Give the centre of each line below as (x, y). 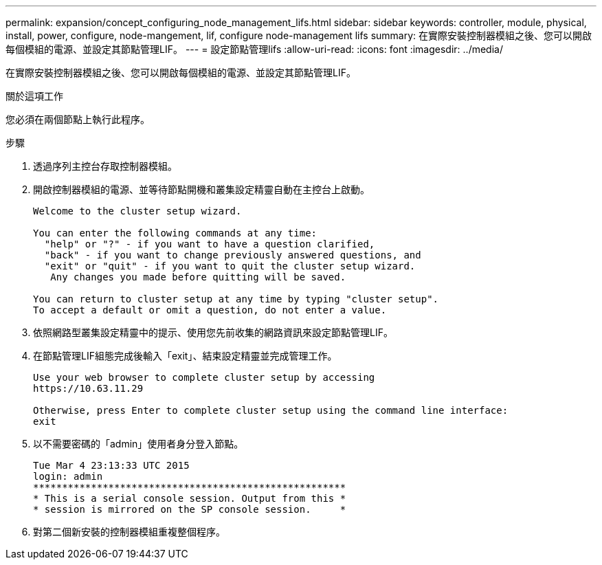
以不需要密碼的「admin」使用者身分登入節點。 (138, 444)
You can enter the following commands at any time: (175, 233)
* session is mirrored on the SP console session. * (190, 509)
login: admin (68, 476)
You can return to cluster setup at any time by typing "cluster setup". (236, 299)
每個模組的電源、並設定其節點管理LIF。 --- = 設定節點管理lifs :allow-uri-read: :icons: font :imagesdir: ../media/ (254, 49)
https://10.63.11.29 (88, 388)
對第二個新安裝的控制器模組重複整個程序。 (129, 532)
